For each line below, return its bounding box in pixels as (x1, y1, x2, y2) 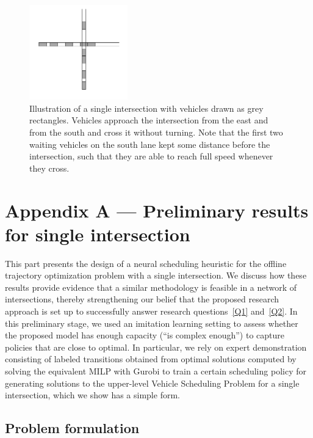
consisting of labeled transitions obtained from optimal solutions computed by (5, 352, 297, 365)
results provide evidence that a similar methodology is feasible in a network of (5, 280, 297, 293)
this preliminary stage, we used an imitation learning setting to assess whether (5, 316, 298, 329)
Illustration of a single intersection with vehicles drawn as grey (29, 101, 264, 114)
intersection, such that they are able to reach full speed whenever (29, 150, 273, 162)
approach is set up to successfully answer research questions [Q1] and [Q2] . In (5, 305, 298, 318)
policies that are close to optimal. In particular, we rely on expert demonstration (5, 340, 307, 353)
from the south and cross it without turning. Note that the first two (29, 126, 283, 138)
